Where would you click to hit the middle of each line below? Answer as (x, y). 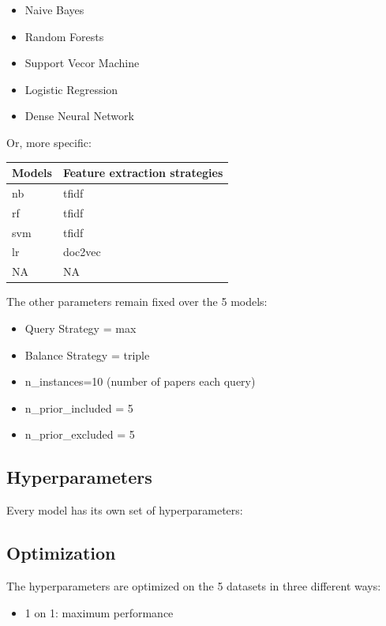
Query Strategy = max (81, 328)
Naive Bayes (54, 9)
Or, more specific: (49, 142)
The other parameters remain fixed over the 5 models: (137, 302)
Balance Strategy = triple (87, 354)
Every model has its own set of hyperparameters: (125, 510)
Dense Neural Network (79, 116)
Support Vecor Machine (82, 63)
